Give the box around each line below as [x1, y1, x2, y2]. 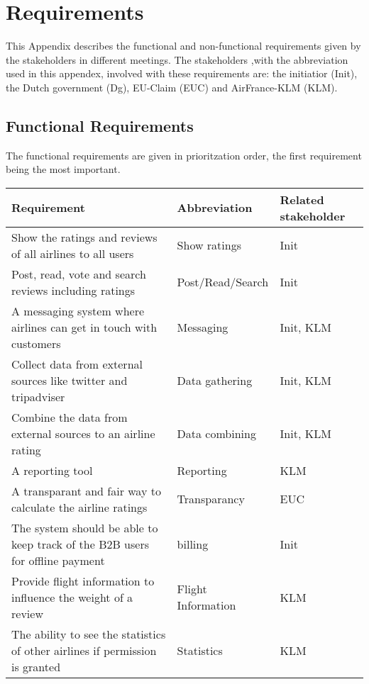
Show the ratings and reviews [11, 228, 158, 245]
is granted [11, 658, 61, 675]
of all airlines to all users [11, 245, 134, 262]
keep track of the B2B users [11, 535, 150, 552]
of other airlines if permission [11, 641, 157, 658]
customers [11, 335, 61, 352]
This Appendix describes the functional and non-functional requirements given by [6, 38, 361, 53]
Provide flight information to [11, 572, 155, 589]
